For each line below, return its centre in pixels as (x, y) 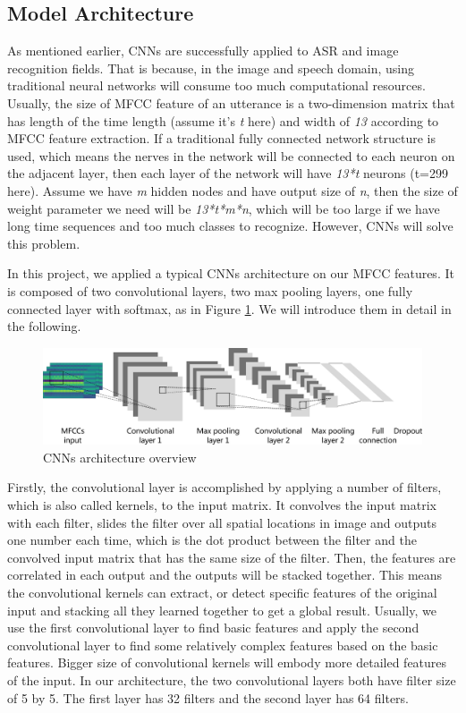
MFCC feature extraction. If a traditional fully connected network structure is (221, 138)
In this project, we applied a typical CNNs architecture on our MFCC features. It (231, 273)
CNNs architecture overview (120, 457)
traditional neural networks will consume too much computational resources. (216, 85)
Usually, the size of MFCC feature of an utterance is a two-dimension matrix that (231, 102)
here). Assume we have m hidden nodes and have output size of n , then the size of (233, 190)
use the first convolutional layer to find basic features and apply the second (213, 628)
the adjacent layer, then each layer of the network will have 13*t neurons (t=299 (228, 173)
